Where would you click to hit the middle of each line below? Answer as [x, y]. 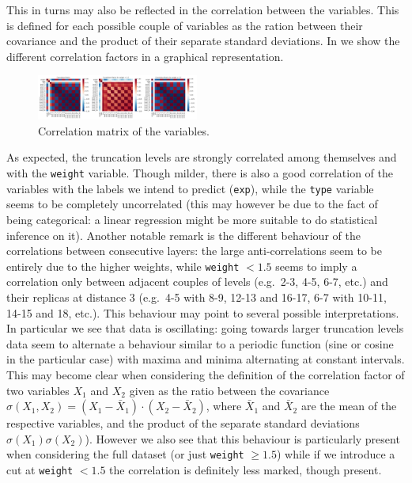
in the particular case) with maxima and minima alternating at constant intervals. [206, 359]
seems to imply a [316, 266]
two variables [38, 390]
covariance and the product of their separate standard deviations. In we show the [203, 41]
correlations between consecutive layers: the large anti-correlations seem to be [194, 251]
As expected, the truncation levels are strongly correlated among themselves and [202, 157]
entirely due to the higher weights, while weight [123, 266]
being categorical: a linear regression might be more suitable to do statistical [192, 219]
